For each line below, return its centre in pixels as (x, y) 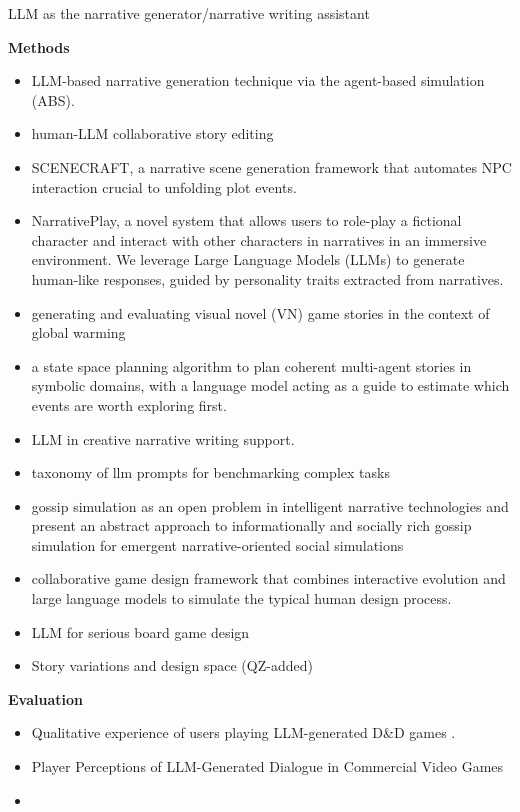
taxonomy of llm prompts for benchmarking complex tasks (210, 472)
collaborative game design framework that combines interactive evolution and (268, 578)
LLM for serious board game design (140, 631)
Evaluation (45, 698)
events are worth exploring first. (129, 404)
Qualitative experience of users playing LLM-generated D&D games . (243, 732)
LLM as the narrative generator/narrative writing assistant (189, 13)
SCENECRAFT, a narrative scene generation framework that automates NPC (271, 166)
